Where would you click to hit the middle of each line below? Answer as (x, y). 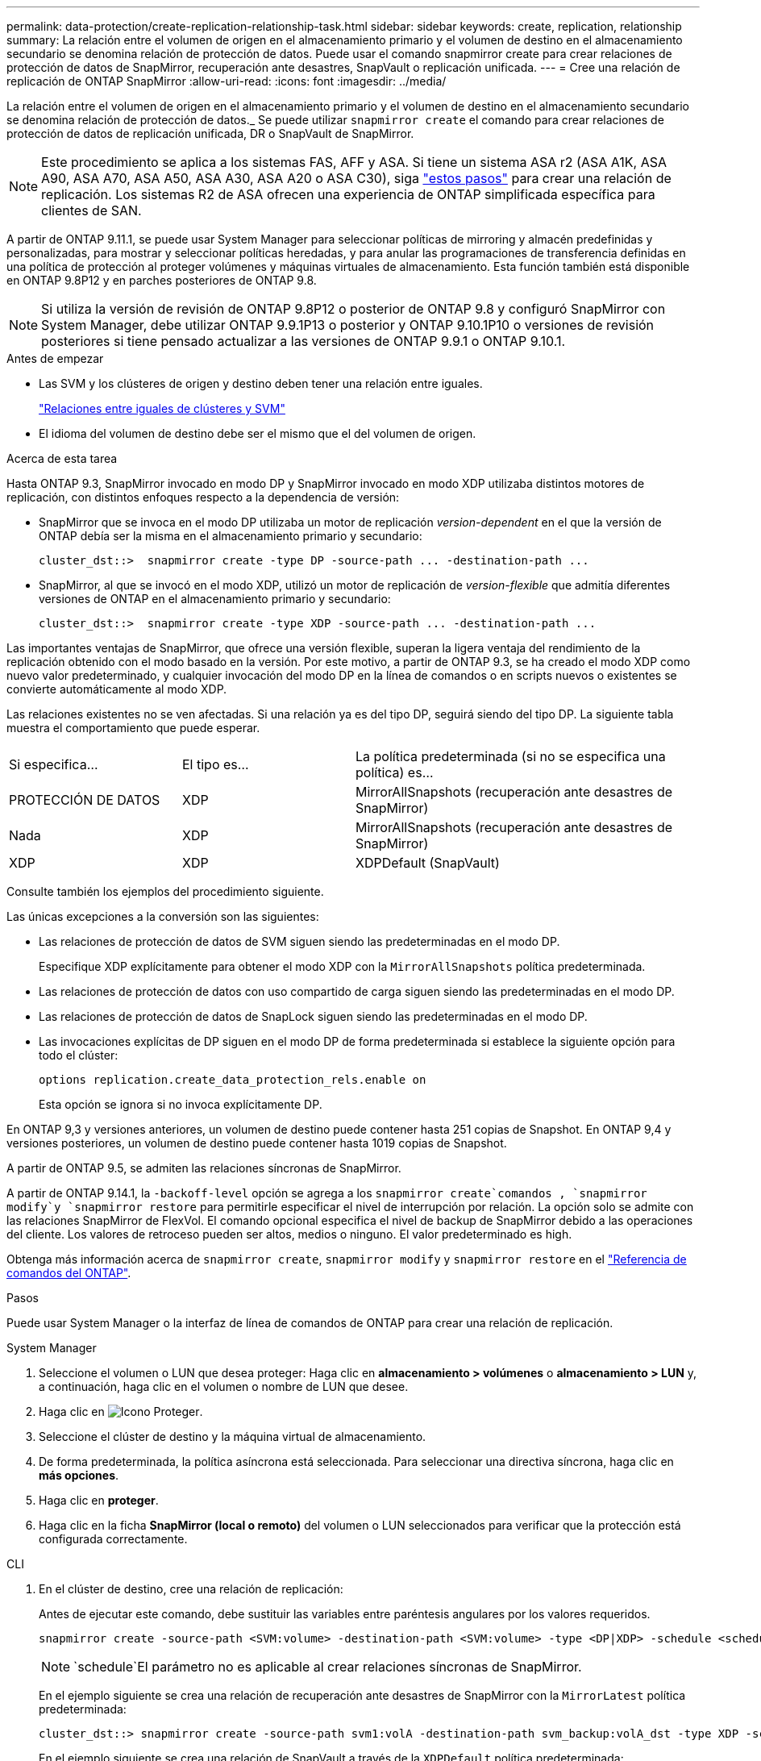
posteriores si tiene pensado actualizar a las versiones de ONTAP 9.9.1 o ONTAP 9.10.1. (304, 341)
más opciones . (79, 1475)
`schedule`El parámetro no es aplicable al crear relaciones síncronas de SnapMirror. (328, 1667)
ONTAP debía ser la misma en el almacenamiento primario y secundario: (231, 536)
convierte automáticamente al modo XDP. (117, 689)
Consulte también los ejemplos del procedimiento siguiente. (165, 891)
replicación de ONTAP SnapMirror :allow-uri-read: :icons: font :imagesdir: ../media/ (227, 81)
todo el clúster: (79, 1055)
